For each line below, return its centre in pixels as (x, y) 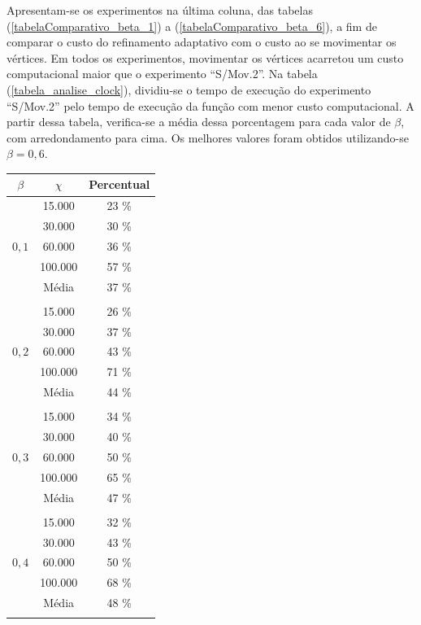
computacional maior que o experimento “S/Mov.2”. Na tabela (162, 74)
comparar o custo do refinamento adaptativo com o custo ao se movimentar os (202, 42)
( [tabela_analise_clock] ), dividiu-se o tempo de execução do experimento (189, 89)
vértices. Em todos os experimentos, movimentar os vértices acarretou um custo (205, 57)
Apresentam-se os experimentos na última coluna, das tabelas (160, 10)
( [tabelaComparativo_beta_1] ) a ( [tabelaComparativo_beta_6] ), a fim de (192, 26)
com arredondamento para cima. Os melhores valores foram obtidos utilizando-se (208, 137)
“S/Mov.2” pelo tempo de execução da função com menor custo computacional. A (210, 105)
